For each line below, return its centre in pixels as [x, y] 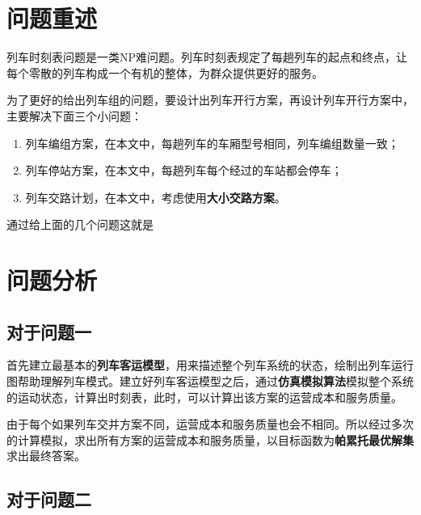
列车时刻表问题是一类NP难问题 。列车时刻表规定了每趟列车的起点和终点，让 [207, 57]
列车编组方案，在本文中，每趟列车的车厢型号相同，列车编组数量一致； [212, 143]
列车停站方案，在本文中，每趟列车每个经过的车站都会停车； [184, 170]
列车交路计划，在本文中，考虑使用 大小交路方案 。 [156, 197]
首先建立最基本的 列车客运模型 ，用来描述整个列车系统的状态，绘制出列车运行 [210, 365]
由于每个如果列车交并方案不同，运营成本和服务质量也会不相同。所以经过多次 [210, 424]
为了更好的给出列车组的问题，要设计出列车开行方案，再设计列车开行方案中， [210, 100]
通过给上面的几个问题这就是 [80, 224]
